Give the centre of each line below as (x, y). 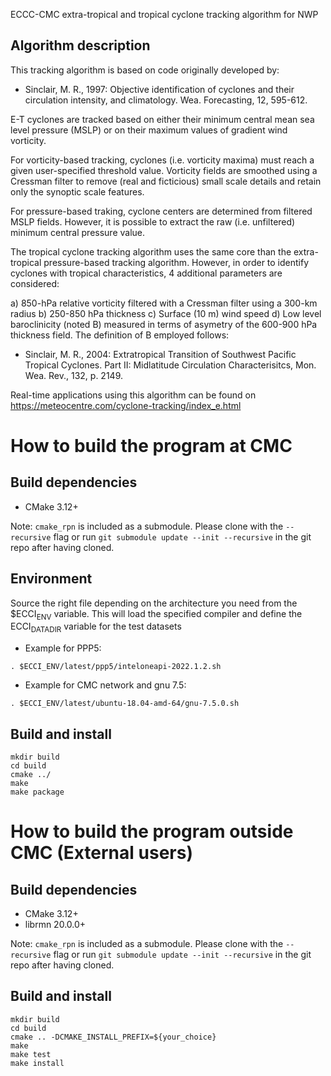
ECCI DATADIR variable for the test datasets (96, 627)
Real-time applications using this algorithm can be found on (133, 395)
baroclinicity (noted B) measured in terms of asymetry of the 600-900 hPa (164, 324)
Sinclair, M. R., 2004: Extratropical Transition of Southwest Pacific (160, 354)
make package (37, 792)
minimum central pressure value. (78, 232)
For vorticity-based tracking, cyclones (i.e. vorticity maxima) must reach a (162, 160)
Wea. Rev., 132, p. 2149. (73, 375)
